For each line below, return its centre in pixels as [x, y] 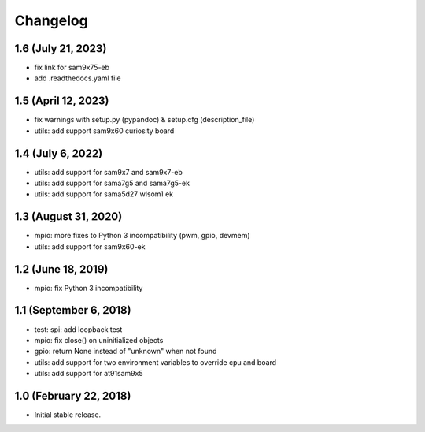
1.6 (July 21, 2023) [61, 48]
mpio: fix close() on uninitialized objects [99, 340]
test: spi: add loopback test [78, 329]
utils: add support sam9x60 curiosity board [104, 131]
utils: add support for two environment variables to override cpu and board [155, 362]
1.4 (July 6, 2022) [59, 153]
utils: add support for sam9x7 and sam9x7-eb [108, 172]
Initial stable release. [68, 415]
